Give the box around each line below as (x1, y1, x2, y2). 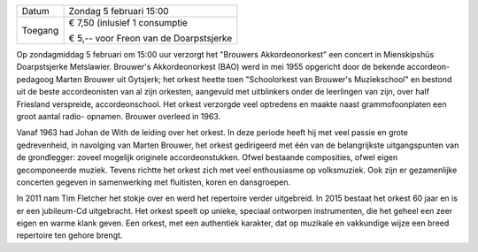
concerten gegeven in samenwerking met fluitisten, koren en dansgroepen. (16, 177, 291, 187)
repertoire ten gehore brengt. (16, 230, 123, 241)
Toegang (21, 25, 59, 36)
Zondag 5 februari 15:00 (68, 5, 169, 17)
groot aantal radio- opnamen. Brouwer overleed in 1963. (16, 111, 221, 121)
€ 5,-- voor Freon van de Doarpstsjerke (68, 32, 233, 44)
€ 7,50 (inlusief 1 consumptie (68, 17, 188, 28)
